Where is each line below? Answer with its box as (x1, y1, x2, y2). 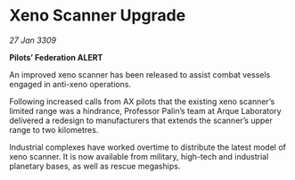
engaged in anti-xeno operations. (9, 78, 132, 89)
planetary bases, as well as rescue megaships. (9, 160, 181, 171)
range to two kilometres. (9, 124, 99, 135)
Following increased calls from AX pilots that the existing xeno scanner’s (9, 95, 275, 107)
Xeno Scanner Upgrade (9, 5, 186, 26)
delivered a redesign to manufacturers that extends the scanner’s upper (9, 115, 274, 126)
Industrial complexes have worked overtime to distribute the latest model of (9, 142, 287, 152)
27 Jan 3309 (9, 35, 56, 45)
